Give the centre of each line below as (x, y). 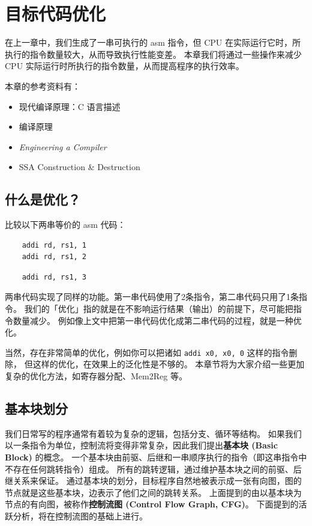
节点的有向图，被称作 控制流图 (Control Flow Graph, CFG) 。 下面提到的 (152, 504)
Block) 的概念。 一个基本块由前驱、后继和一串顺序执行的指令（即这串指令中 (156, 457)
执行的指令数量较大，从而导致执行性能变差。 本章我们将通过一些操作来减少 (153, 54)
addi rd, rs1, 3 (54, 277)
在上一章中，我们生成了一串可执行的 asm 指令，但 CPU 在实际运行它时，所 (153, 42)
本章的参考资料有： (43, 86)
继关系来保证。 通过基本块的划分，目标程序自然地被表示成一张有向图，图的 (153, 481)
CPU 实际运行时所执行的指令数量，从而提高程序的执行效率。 (124, 66)
